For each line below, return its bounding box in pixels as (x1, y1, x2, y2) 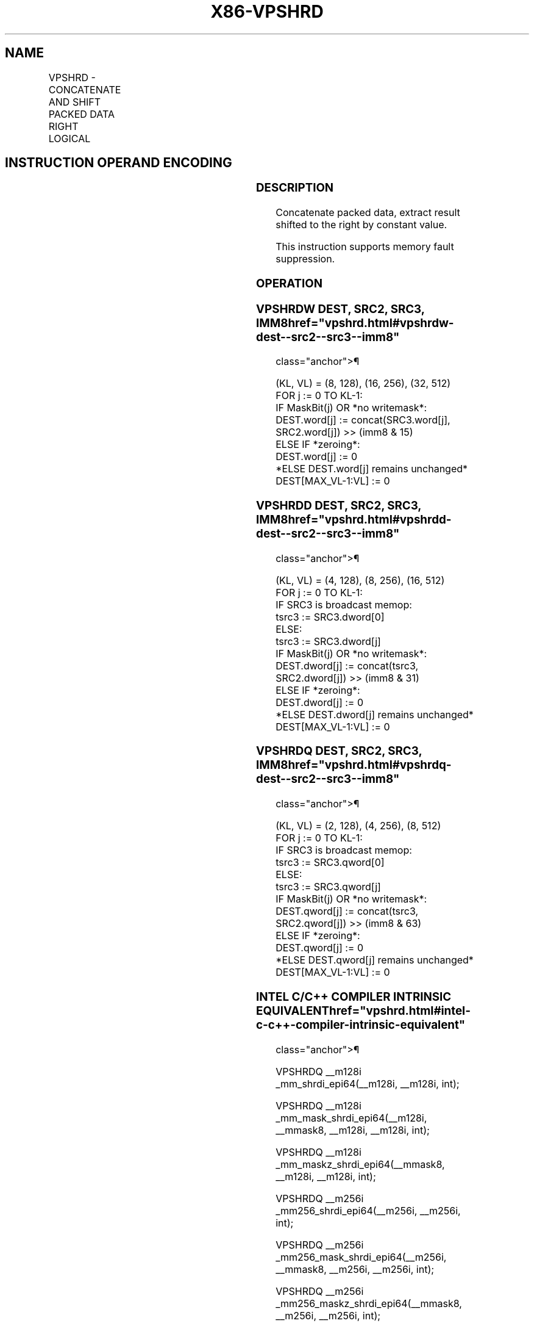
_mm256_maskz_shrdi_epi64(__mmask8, (276, 1297, 462, 1310)
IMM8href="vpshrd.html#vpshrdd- (256, 513, 452, 527)
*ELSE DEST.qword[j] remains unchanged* (276, 954, 474, 967)
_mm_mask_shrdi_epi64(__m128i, (276, 1111, 427, 1124)
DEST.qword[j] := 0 (276, 942, 364, 954)
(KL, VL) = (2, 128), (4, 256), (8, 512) (276, 820, 441, 832)
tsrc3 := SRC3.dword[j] (276, 635, 381, 647)
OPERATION (256, 276, 322, 290)
